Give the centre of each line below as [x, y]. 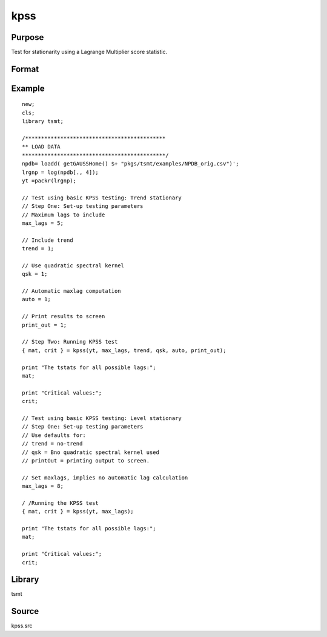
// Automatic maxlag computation [71, 291]
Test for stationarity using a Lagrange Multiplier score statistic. [89, 52]
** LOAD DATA [41, 147]
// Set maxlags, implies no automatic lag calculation [105, 478]
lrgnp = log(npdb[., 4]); [61, 172]
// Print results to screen [64, 316]
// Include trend [48, 240]
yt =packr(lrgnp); [49, 181]
